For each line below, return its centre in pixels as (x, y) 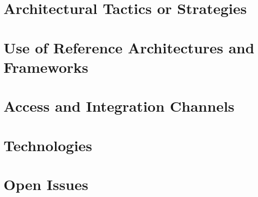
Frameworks (46, 67)
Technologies (48, 145)
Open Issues (46, 184)
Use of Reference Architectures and (129, 47)
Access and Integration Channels (119, 106)
